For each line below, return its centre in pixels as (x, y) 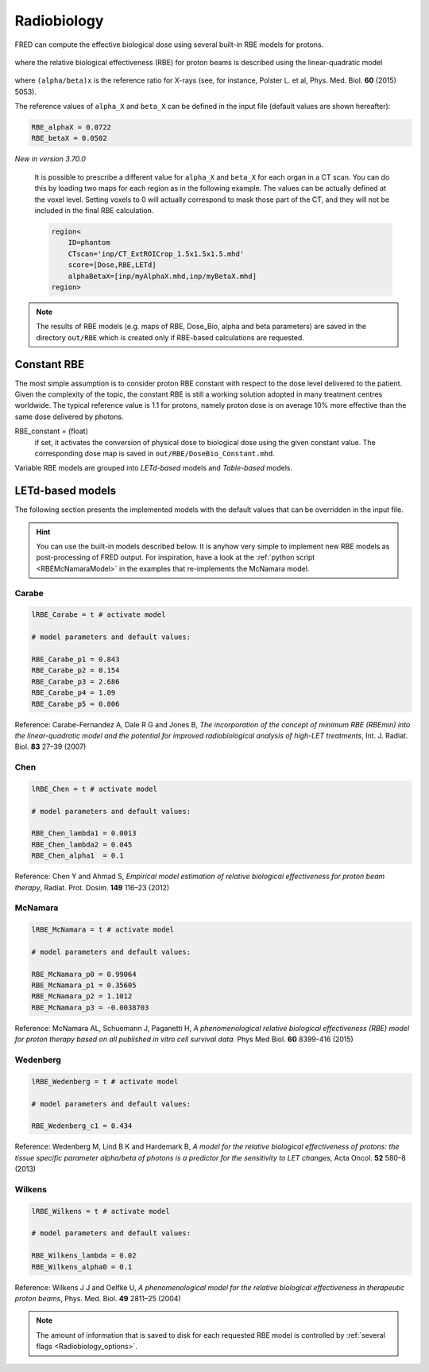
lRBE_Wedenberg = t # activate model (105, 1081)
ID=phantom (89, 243)
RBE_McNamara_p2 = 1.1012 (82, 996)
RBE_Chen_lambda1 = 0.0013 (84, 833)
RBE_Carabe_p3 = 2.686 (75, 681)
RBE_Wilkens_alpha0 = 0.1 (82, 1267)
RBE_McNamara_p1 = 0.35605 (84, 985)
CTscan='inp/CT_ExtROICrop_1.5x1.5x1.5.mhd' (156, 254)
